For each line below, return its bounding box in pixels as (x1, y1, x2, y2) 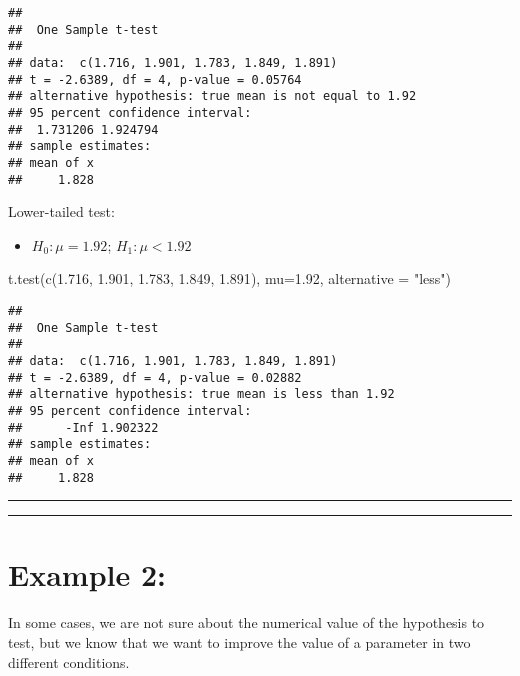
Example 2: (8, 554, 166, 595)
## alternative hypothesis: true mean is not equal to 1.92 (8, 89, 417, 104)
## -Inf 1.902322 (8, 420, 159, 435)
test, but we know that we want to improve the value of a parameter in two (8, 631, 471, 652)
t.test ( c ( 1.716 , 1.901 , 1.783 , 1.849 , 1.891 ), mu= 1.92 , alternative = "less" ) (8, 268, 451, 289)
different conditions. (8, 651, 130, 672)
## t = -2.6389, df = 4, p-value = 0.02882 (8, 370, 302, 385)
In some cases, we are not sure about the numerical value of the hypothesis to (8, 612, 485, 633)
